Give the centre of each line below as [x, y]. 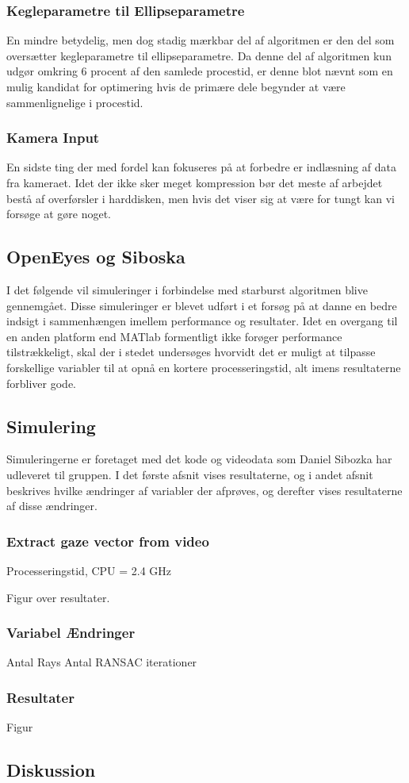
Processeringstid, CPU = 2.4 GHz [89, 570]
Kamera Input [53, 138]
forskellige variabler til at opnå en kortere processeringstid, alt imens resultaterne [204, 367]
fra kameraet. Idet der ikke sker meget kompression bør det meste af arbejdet [195, 182]
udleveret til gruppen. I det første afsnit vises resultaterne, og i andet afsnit [190, 474]
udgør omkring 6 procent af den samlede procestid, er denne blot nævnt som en [200, 71]
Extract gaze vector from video [108, 541]
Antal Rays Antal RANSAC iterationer [102, 662]
